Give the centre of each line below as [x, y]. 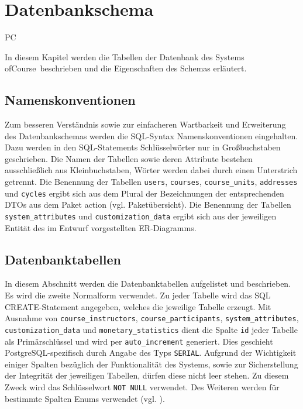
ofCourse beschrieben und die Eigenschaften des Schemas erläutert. [126, 68]
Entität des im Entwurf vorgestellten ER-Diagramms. [101, 227]
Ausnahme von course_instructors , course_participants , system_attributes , [152, 318]
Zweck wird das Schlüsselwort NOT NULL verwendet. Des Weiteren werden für [142, 387]
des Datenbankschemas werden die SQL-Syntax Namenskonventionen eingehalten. [151, 135]
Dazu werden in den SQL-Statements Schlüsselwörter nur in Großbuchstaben [143, 147]
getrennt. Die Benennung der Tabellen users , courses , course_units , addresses [151, 182]
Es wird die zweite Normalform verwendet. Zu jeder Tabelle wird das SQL [138, 295]
